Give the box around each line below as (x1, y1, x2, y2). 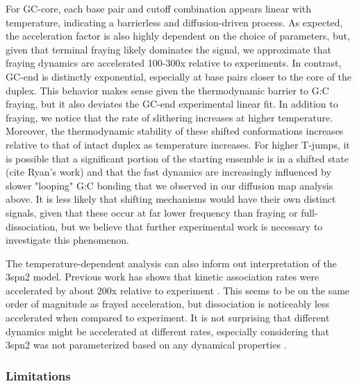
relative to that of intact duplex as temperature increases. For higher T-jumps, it (6, 137, 350, 151)
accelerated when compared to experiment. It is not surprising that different (6, 310, 330, 325)
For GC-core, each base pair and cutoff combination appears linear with (6, 1, 312, 15)
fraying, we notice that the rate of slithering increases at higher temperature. (6, 110, 333, 124)
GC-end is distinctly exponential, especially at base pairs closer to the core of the (6, 69, 352, 83)
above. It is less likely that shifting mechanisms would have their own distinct (6, 192, 336, 206)
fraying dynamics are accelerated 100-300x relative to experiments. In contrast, (6, 56, 342, 70)
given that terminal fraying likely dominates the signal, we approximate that (6, 42, 331, 56)
